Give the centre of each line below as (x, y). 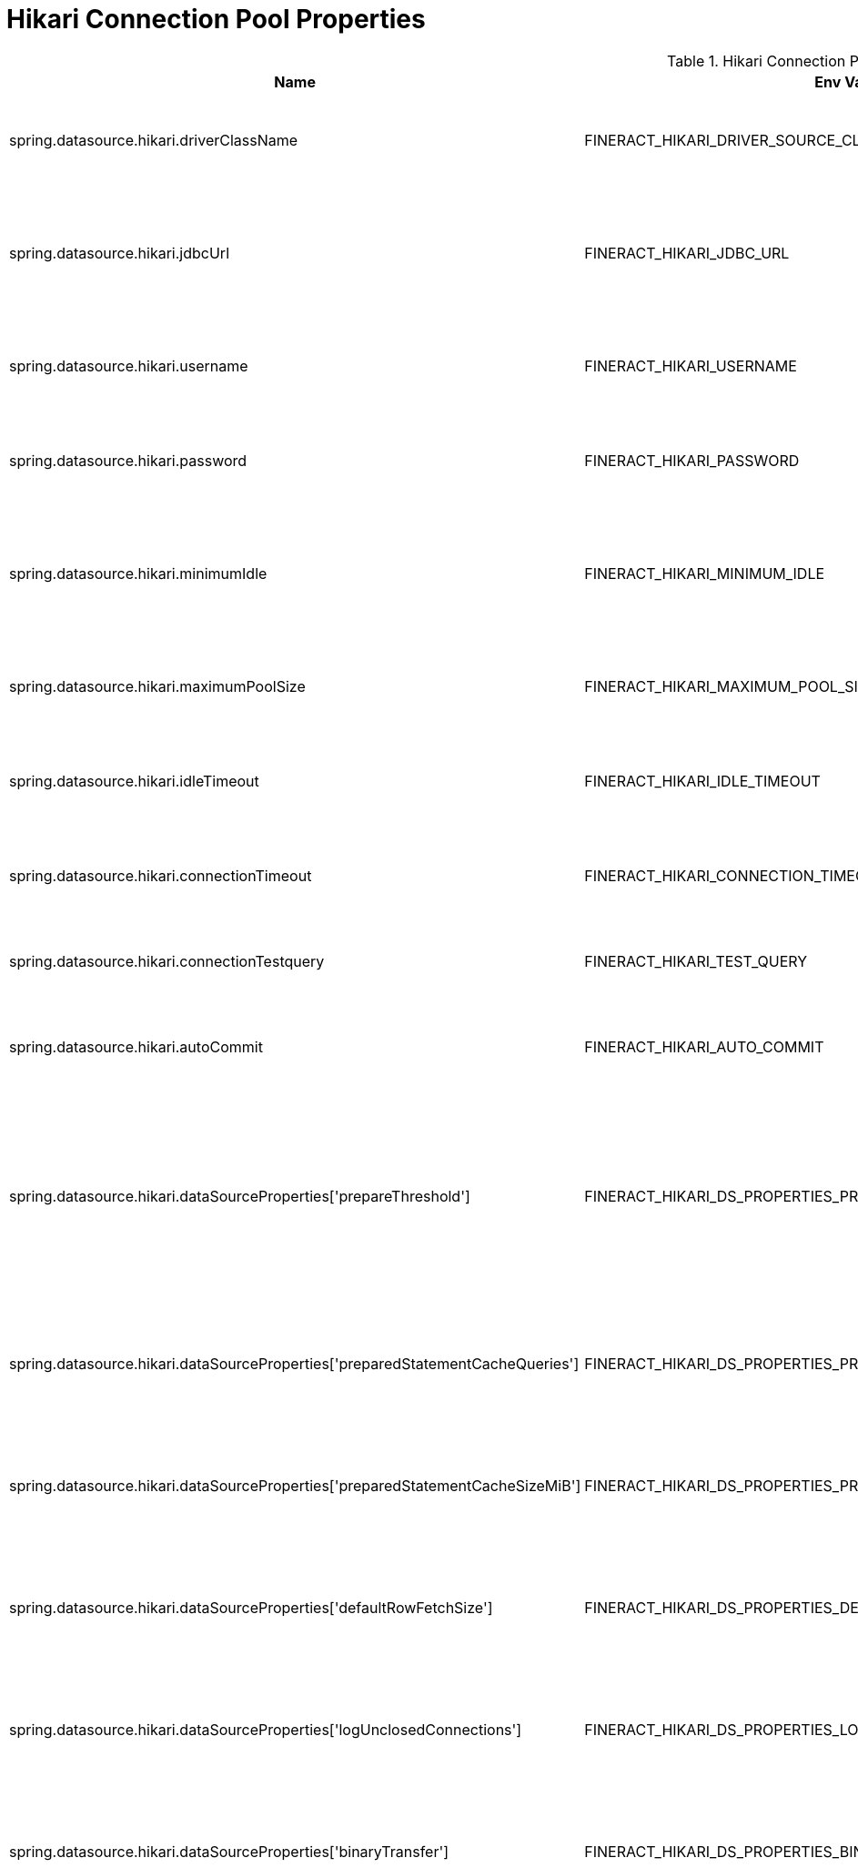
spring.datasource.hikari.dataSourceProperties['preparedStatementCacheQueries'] (294, 1363)
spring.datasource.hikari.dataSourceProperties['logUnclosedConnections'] (266, 1729)
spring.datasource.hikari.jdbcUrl (120, 253)
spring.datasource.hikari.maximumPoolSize (157, 686)
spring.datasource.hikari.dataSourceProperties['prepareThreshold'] (240, 1196)
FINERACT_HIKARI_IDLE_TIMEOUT (702, 781)
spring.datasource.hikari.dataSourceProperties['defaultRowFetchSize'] (251, 1607)
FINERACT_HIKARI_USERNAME (691, 365)
